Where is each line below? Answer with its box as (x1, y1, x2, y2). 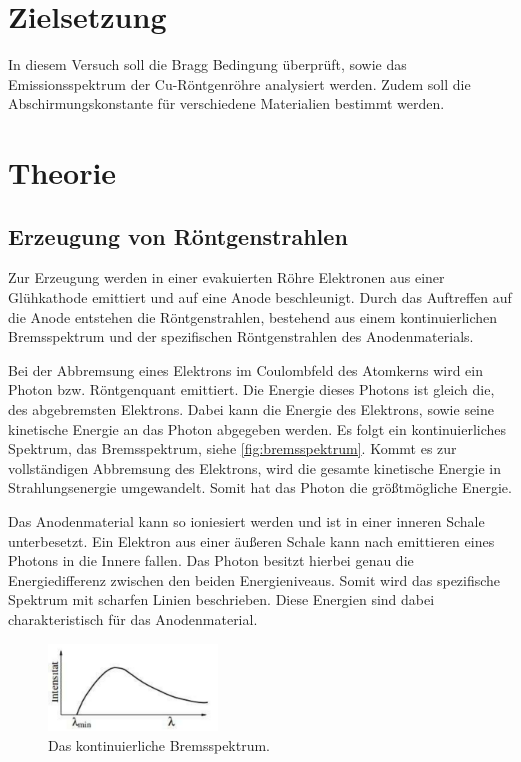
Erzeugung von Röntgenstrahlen (8, 220, 348, 251)
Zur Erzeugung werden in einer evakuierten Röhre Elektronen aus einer (8, 267, 445, 288)
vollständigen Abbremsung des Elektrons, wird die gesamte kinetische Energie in (8, 457, 501, 478)
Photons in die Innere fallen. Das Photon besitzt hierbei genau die (8, 550, 414, 571)
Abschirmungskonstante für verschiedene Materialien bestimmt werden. (8, 93, 445, 114)
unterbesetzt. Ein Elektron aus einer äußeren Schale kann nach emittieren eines (8, 530, 495, 551)
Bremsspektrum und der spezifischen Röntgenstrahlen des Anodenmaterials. (8, 326, 474, 347)
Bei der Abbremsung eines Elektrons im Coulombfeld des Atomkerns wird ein (8, 359, 484, 380)
